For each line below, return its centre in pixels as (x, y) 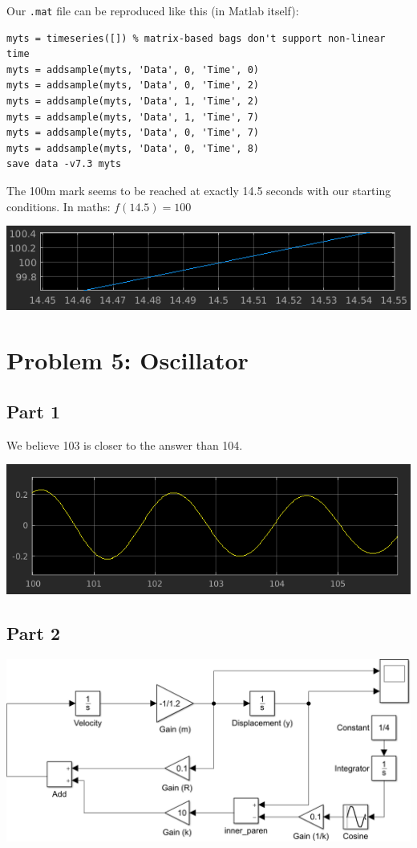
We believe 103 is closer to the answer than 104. (125, 444)
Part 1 (34, 411)
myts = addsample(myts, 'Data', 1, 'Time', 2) (133, 102)
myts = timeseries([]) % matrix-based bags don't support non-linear (196, 38)
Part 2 (34, 633)
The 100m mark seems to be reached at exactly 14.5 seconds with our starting (199, 190)
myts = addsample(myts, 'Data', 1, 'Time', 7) (133, 117)
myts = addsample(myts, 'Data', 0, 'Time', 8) (133, 148)
